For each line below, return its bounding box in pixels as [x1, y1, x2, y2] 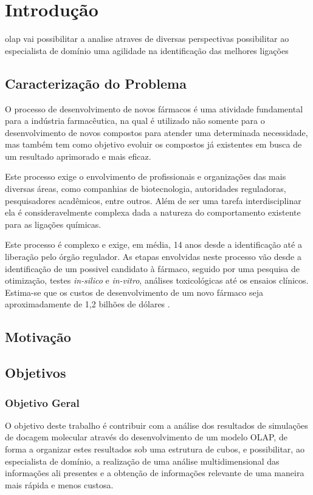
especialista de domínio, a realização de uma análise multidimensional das [5, 454, 280, 467]
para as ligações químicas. [5, 217, 101, 230]
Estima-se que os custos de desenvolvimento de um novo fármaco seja [5, 285, 263, 298]
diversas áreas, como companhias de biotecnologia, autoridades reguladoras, [5, 182, 286, 195]
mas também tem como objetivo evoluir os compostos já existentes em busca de [5, 138, 302, 151]
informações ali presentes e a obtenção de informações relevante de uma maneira [5, 466, 304, 479]
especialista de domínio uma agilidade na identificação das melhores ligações [5, 44, 289, 56]
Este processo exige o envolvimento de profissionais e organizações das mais [5, 170, 286, 183]
